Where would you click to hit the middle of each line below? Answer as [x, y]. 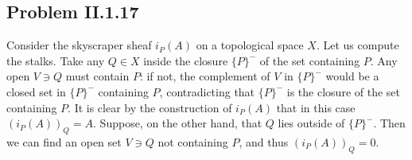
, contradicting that [207, 91]
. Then [389, 123]
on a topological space [250, 45]
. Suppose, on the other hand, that [178, 123]
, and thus [264, 141]
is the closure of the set [343, 91]
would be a [352, 76]
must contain [97, 76]
